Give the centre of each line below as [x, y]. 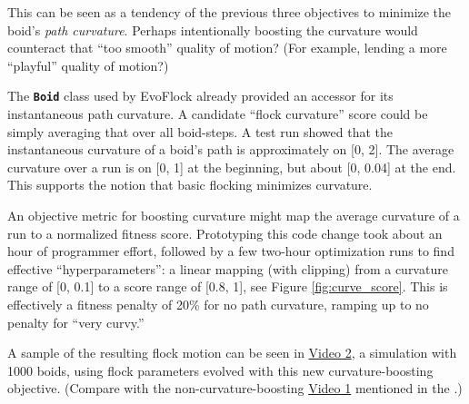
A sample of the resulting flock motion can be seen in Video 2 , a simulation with [232, 353]
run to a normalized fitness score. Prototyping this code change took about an [225, 233]
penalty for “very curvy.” [76, 322]
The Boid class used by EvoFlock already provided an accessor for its [200, 96]
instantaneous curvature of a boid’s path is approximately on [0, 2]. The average [231, 149]
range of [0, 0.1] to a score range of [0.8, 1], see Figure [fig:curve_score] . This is [228, 286]
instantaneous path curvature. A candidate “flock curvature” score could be [218, 114]
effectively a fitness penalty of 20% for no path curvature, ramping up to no [218, 304]
